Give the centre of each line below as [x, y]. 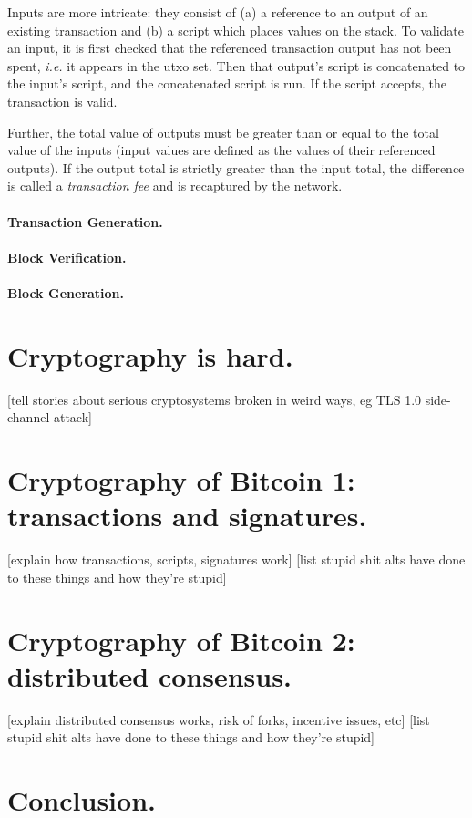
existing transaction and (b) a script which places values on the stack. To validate [236, 30]
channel [29, 417]
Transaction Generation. [85, 221]
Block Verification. [67, 257]
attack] [72, 417]
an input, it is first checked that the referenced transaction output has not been [230, 48]
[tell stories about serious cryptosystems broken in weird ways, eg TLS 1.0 [215, 399]
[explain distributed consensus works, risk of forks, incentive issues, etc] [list [219, 719]
